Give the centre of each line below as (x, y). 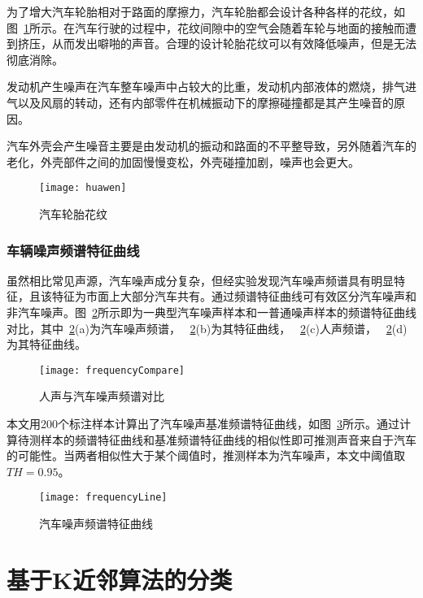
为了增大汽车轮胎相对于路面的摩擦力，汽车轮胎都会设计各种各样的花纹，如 (206, 11)
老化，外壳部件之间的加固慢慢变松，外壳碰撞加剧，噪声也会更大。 (183, 161)
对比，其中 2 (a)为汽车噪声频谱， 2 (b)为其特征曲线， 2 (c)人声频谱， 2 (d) (207, 328)
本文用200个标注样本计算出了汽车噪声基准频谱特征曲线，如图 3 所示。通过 (203, 424)
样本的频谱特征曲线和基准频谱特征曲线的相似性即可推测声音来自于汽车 (228, 439)
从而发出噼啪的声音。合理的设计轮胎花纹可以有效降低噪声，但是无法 (234, 43)
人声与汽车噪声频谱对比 (102, 396)
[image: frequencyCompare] (112, 370)
